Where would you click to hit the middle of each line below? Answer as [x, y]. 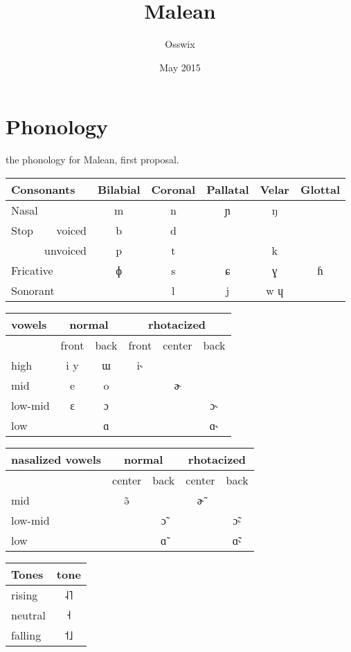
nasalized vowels [56, 459]
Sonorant [33, 290]
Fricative [32, 270]
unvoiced [65, 250]
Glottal [320, 189]
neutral [28, 615]
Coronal [173, 189]
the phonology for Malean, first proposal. [92, 160]
